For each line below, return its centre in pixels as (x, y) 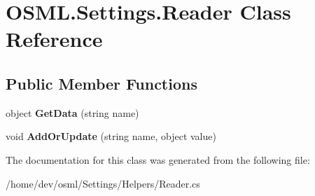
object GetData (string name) (72, 112)
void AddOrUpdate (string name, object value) (111, 136)
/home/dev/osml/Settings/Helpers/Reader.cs (103, 183)
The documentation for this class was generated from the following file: (158, 159)
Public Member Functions (101, 83)
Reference (54, 39)
